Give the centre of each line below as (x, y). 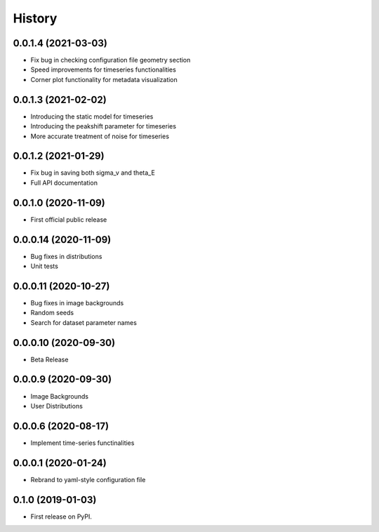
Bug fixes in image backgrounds (77, 302)
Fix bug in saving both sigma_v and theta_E (93, 173)
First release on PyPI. (61, 517)
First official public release (69, 219)
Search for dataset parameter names (84, 322)
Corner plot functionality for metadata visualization (104, 79)
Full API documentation (64, 182)
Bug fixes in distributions (66, 256)
